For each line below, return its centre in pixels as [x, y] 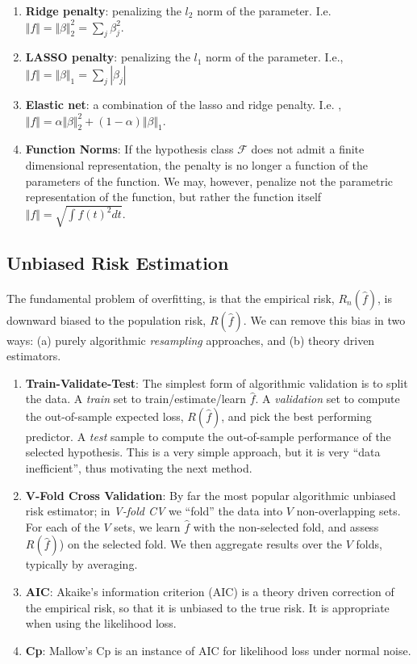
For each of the [63, 526]
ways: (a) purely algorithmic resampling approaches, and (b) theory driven [191, 340]
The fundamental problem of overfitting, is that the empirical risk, [171, 298]
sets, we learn [147, 526]
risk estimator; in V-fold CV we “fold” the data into [154, 511]
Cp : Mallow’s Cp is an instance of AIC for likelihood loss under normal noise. [218, 650]
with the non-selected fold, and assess [286, 526]
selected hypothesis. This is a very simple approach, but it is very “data [203, 452]
